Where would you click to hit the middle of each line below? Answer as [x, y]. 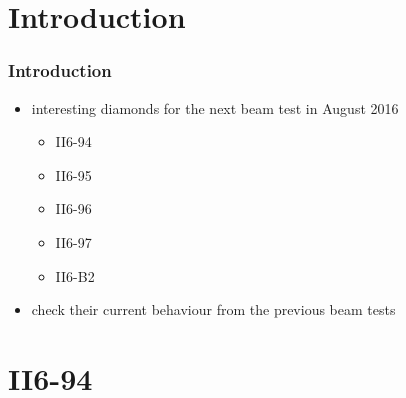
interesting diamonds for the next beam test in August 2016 [215, 107]
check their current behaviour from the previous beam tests [213, 309]
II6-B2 [75, 275]
